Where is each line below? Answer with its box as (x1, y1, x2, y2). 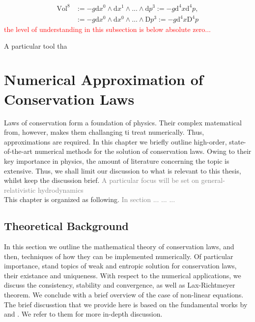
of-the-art (4, 146, 32, 156)
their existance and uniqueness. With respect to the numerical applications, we (4, 270, 241, 280)
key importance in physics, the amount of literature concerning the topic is (4, 155, 229, 166)
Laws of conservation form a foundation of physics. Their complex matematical (4, 117, 242, 127)
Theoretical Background (4, 218, 129, 234)
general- (201, 175, 225, 185)
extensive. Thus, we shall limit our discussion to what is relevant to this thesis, (4, 165, 241, 176)
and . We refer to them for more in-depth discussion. (4, 309, 163, 319)
